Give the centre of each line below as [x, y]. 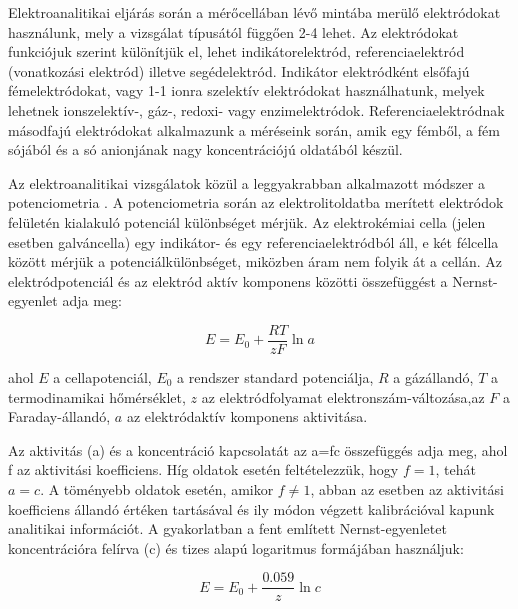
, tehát [455, 469]
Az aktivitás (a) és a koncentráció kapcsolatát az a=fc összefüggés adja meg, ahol [258, 449]
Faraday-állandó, [59, 416]
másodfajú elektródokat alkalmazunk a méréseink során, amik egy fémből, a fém [254, 129]
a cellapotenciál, [102, 376]
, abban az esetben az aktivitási [407, 488]
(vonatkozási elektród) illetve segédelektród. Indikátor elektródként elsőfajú [239, 70]
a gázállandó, [433, 376]
